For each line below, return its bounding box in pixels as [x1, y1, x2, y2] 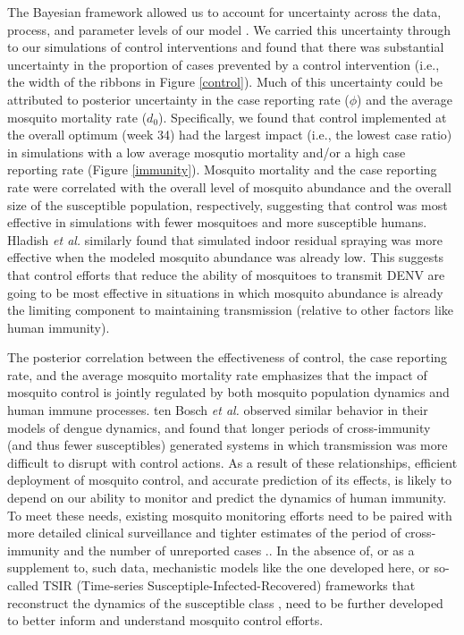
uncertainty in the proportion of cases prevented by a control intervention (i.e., [7, 55, 440, 73]
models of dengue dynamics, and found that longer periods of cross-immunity [7, 418, 431, 436]
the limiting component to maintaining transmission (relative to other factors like [7, 301, 454, 319]
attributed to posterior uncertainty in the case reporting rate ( [7, 89, 350, 108]
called [7, 576, 38, 594]
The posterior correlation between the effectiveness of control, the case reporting [7, 348, 448, 367]
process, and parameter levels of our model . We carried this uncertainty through [7, 20, 451, 38]
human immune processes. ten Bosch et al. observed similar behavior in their [7, 401, 428, 419]
